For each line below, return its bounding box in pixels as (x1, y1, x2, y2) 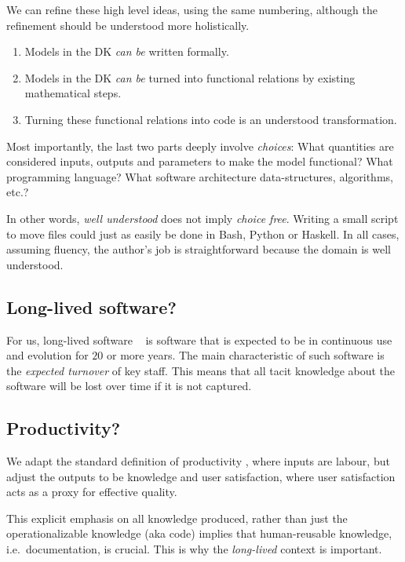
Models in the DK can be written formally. (24, 43, 229, 60)
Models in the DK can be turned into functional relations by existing (24, 69, 356, 86)
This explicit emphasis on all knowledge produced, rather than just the (6, 509, 348, 526)
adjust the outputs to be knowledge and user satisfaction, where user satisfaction (6, 468, 396, 484)
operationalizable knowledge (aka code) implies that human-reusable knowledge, (6, 525, 392, 542)
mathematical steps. (24, 85, 122, 101)
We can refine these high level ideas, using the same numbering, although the (6, 2, 378, 17)
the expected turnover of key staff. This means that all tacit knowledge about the (6, 362, 396, 378)
